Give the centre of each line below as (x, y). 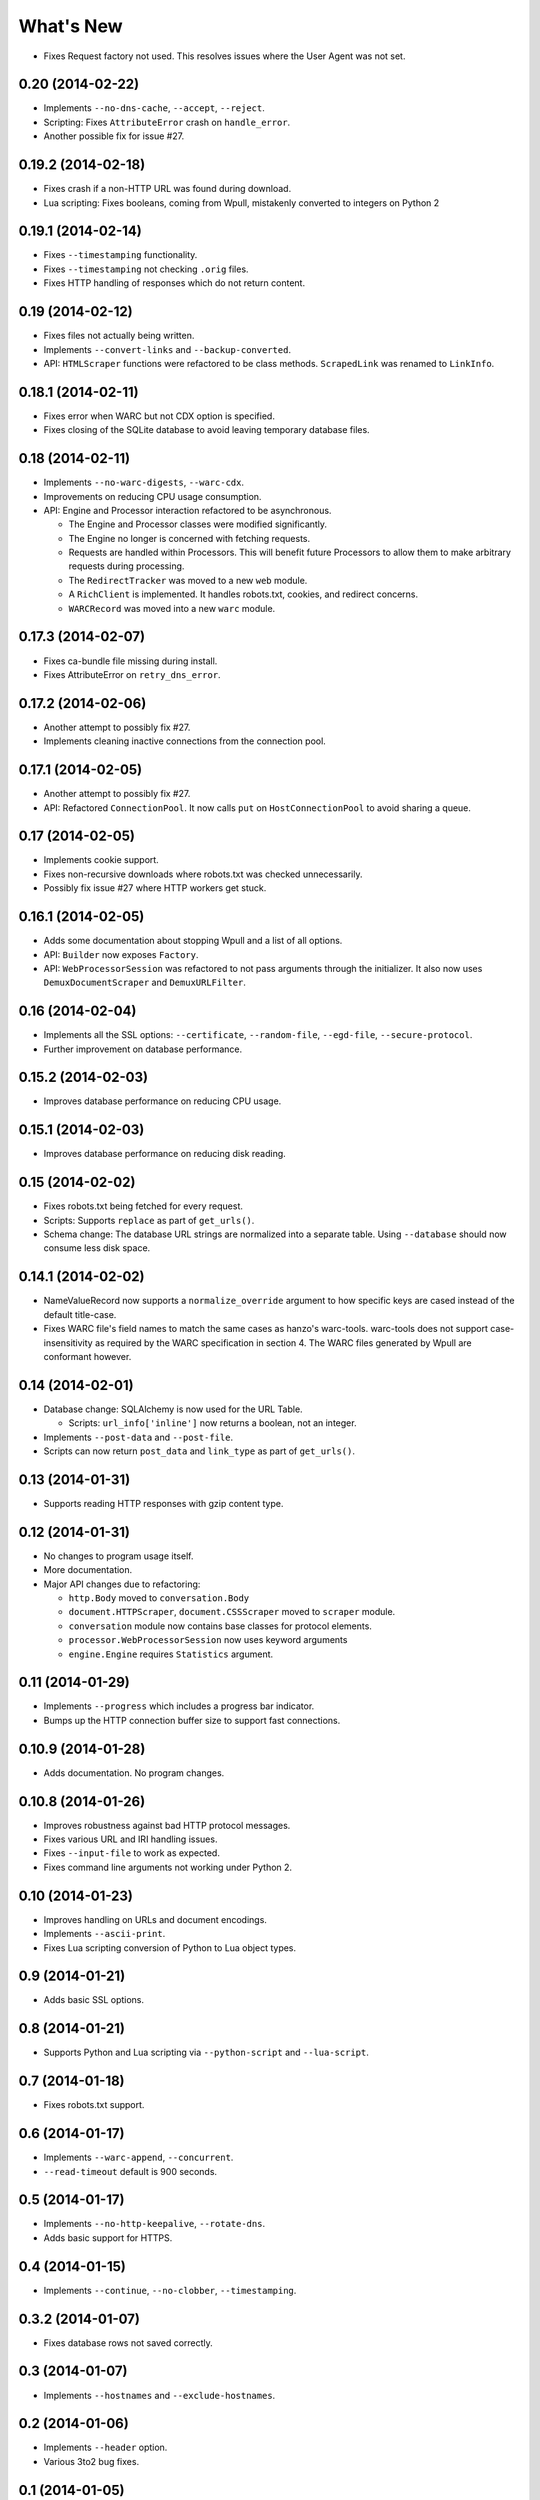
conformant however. (87, 1356)
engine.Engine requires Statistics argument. (171, 1654)
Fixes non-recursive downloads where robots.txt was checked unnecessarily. (203, 874)
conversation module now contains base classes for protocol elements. (220, 1626)
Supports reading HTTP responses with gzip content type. (163, 1503)
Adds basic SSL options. (94, 2000)
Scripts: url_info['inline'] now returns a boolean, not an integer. (212, 1423)
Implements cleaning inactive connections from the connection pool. (185, 741)
